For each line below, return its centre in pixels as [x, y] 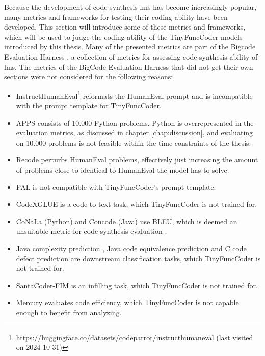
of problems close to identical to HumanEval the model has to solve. [123, 169]
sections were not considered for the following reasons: [89, 77]
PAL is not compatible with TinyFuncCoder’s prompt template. [116, 187]
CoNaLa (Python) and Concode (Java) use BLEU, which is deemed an [127, 221]
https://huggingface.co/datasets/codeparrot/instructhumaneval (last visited [135, 337]
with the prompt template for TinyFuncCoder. [89, 105]
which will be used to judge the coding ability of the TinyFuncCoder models [123, 36]
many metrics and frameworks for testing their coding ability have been [116, 17]
